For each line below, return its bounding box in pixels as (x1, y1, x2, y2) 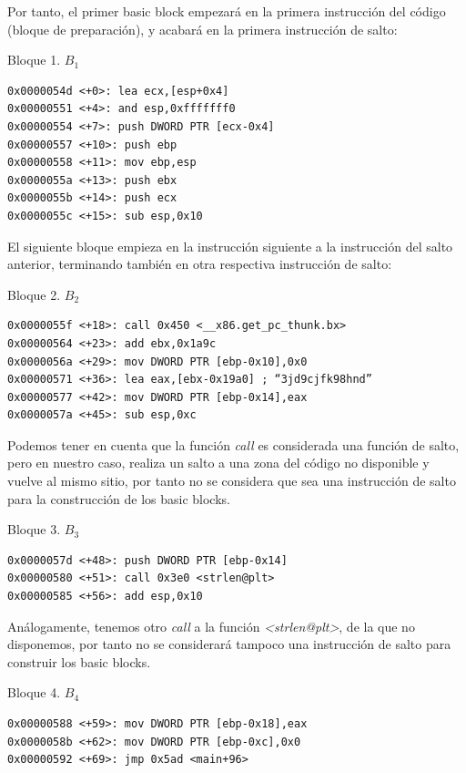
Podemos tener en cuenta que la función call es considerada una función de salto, (7, 435, 460, 454)
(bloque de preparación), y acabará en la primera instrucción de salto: (7, 19, 398, 38)
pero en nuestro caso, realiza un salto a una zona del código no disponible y (7, 453, 430, 472)
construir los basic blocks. (7, 652, 151, 671)
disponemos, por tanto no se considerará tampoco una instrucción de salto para (7, 634, 451, 654)
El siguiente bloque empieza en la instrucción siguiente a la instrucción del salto (7, 236, 453, 255)
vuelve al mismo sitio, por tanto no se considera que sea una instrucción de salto (7, 471, 456, 490)
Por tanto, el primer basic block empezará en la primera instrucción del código (7, 2, 446, 20)
